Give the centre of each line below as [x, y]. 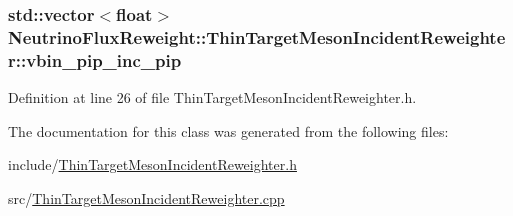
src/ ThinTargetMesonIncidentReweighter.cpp [146, 197]
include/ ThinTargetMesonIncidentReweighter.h [152, 164]
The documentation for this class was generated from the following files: [228, 130]
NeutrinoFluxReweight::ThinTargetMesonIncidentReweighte [257, 36]
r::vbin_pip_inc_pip [95, 59]
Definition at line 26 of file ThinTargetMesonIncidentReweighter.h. [212, 97]
